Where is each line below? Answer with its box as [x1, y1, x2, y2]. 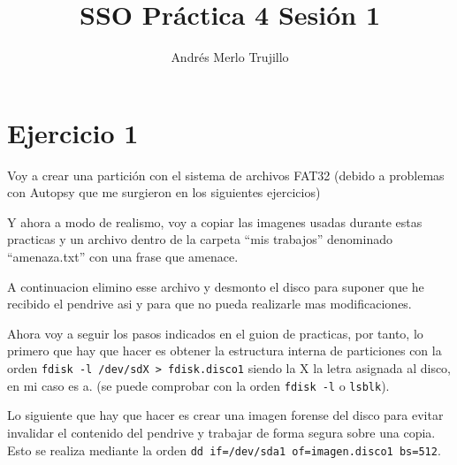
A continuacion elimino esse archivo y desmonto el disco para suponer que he [7, 277, 424, 295]
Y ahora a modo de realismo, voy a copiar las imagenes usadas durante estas [7, 212, 423, 231]
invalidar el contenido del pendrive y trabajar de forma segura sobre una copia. [7, 423, 436, 441]
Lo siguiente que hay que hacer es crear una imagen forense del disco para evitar [7, 406, 444, 424]
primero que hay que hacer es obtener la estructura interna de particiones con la [7, 341, 442, 360]
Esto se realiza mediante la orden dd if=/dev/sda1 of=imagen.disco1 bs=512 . [7, 440, 441, 459]
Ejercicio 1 [7, 114, 139, 150]
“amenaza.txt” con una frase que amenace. [7, 248, 239, 266]
